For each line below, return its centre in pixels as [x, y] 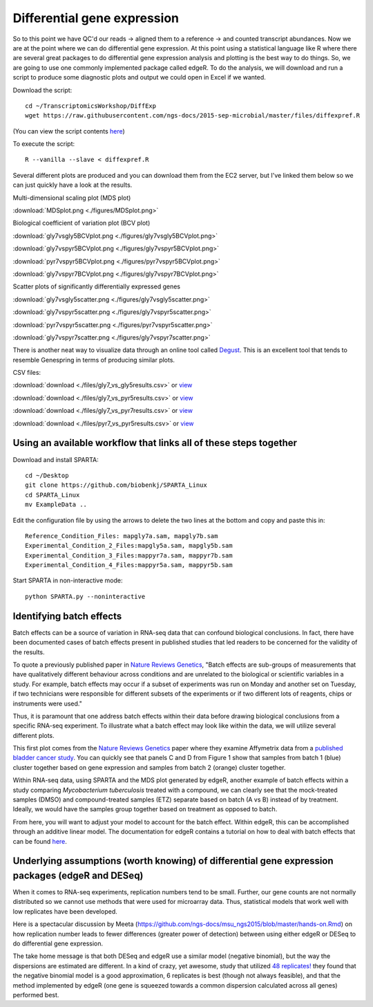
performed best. [36, 995]
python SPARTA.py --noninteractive [85, 596]
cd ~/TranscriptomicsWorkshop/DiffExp [91, 106]
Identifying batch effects [67, 616]
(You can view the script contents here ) [69, 131]
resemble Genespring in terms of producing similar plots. [94, 360]
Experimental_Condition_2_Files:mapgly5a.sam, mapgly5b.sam [129, 546]
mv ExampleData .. [56, 505]
